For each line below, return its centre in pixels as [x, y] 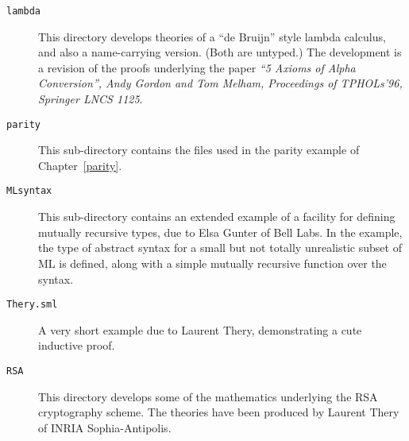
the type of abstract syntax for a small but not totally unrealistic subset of [220, 248]
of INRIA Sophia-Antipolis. [105, 427]
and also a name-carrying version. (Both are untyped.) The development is [220, 52]
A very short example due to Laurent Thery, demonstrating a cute [200, 329]
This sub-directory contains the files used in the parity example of [199, 150]
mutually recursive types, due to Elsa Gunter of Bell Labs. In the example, [220, 232]
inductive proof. [77, 345]
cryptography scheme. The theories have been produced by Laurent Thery [219, 412]
